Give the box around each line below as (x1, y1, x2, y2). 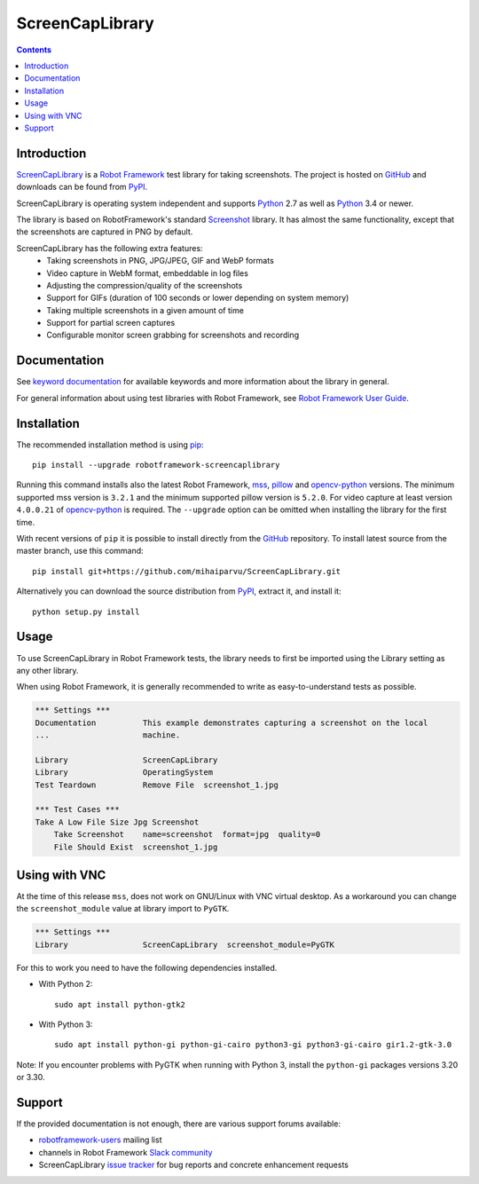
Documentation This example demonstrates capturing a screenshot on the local (35, 717, 428, 728)
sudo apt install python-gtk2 (54, 999, 186, 1009)
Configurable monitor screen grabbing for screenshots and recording (46, 329, 300, 341)
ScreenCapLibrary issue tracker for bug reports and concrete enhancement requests (38, 1159, 349, 1171)
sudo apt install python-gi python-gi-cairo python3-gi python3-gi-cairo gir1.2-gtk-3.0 (54, 1039, 452, 1050)
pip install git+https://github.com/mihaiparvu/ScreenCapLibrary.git (32, 566, 342, 576)
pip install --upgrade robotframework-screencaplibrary (32, 460, 280, 470)
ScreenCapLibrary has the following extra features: (16, 242, 203, 253)
